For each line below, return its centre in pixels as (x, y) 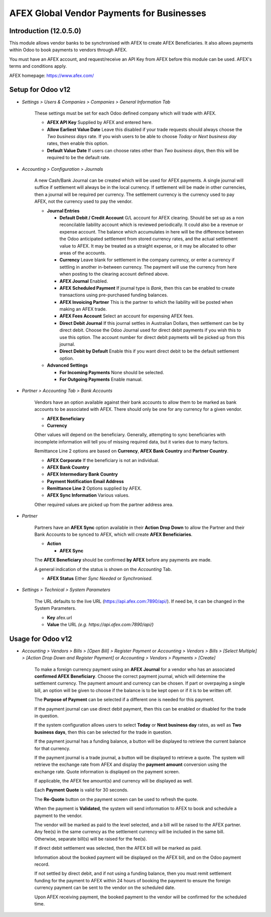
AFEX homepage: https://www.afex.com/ (51, 75)
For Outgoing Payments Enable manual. (101, 379)
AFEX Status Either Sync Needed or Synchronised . (100, 578)
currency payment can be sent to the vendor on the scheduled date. (105, 888)
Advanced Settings (67, 365)
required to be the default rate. (79, 158)
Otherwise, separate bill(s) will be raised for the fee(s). (91, 839)
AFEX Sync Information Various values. (88, 495)
